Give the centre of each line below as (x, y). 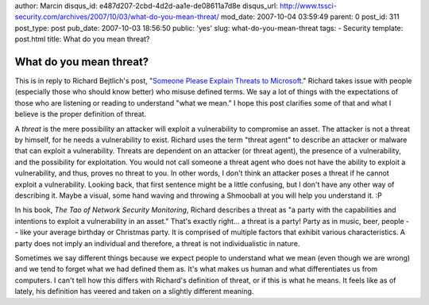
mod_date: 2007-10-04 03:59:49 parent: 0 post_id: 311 (310, 17)
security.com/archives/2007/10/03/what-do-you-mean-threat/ (117, 17)
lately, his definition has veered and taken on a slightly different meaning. (134, 291)
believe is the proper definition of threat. (81, 114)
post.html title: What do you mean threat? (82, 39)
